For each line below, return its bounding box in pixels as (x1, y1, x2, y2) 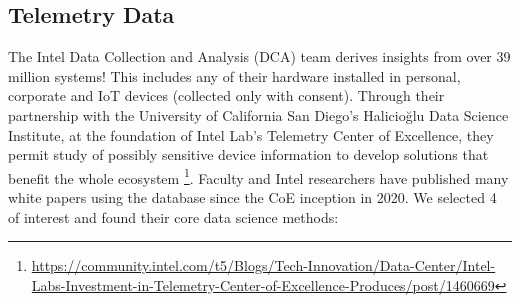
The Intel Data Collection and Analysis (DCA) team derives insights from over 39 (8, 46, 511, 67)
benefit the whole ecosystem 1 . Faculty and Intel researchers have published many (8, 164, 509, 188)
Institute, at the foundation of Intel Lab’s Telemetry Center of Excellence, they (8, 124, 494, 145)
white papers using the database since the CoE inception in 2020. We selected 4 (8, 187, 497, 208)
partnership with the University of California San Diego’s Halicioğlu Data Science (8, 104, 509, 125)
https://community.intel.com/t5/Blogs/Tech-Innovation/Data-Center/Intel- (31, 255, 496, 276)
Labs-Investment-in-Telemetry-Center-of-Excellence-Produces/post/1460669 (31, 274, 495, 295)
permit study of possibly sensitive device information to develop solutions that (8, 144, 489, 165)
